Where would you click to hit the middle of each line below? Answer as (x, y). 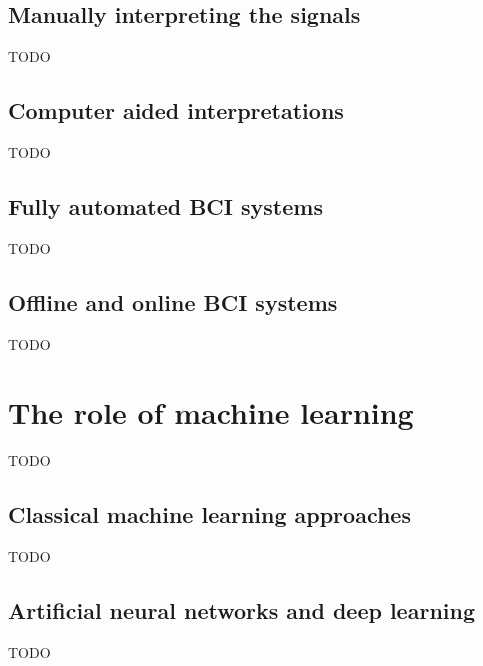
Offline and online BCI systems (173, 301)
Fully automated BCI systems (165, 205)
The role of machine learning (211, 412)
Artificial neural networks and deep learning (241, 610)
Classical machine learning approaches (209, 514)
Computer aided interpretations (176, 110)
